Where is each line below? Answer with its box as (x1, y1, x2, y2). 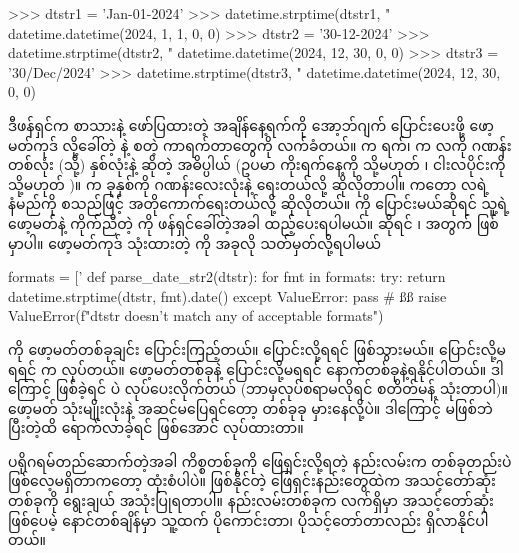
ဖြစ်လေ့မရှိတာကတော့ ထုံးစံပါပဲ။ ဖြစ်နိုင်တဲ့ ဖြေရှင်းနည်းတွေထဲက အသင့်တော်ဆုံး (8, 470, 496, 491)
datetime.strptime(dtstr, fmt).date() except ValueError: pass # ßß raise (8, 285, 447, 306)
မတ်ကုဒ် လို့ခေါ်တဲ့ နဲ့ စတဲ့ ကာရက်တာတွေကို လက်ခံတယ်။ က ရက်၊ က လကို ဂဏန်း (8, 134, 512, 155)
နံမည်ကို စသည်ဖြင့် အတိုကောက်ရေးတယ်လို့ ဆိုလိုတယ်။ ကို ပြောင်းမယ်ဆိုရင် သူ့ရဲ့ (8, 193, 510, 214)
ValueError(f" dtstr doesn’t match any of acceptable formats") (8, 305, 384, 326)
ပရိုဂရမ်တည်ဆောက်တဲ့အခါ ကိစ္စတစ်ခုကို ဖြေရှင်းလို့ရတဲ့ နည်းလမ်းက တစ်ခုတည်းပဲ (8, 450, 512, 471)
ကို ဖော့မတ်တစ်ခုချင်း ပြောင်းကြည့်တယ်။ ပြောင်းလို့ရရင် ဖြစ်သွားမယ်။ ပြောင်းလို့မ (8, 338, 506, 359)
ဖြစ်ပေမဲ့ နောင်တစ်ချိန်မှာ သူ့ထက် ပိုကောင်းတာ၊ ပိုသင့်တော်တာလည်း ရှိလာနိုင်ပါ (8, 509, 489, 530)
